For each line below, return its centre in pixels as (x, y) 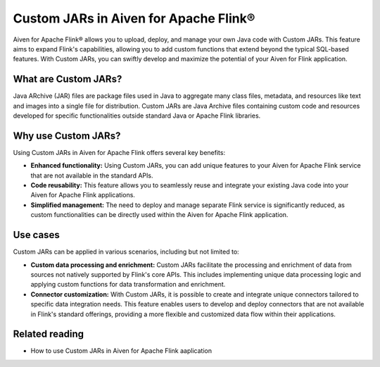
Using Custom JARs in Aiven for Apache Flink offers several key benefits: (119, 152)
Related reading (49, 334)
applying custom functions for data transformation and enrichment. (128, 285)
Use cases (36, 235)
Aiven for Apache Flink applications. (83, 195)
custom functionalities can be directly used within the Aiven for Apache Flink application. (159, 215)
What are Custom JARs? (68, 79)
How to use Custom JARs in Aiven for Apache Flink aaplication (121, 351)
